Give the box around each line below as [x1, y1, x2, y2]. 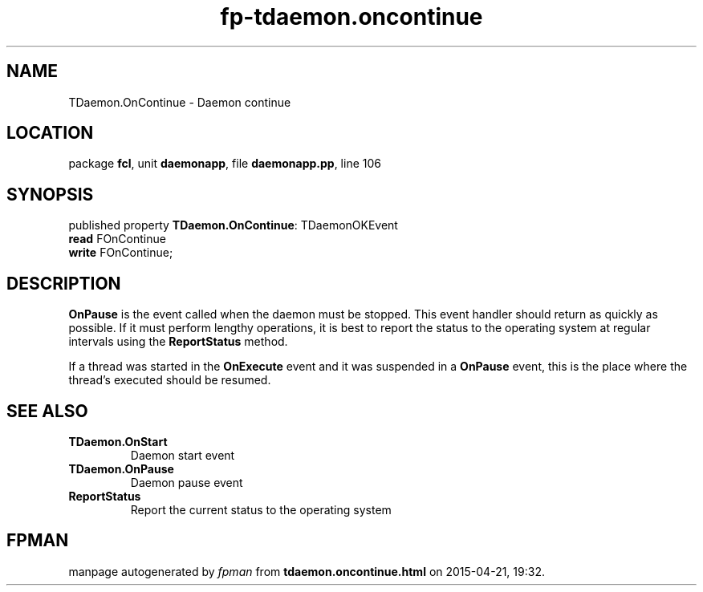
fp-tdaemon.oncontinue [220, 3, 483, 30]
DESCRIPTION [6, 273, 121, 294]
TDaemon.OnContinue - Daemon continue [68, 95, 291, 109]
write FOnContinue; [68, 245, 173, 260]
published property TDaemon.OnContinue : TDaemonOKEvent [68, 218, 398, 233]
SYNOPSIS [6, 184, 94, 205]
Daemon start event [130, 448, 235, 462]
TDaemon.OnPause [68, 461, 174, 476]
